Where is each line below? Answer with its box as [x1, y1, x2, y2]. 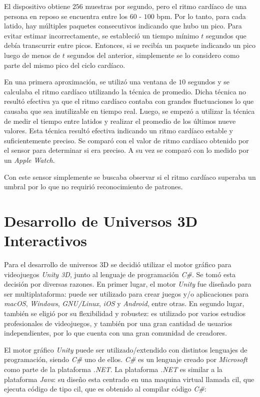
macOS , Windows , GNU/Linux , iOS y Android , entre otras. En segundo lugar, [4, 298, 244, 309]
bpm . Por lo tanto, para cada [156, 10, 246, 21]
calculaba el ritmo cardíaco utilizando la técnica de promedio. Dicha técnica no [4, 86, 246, 96]
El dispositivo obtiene [4, 1, 70, 11]
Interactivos [4, 230, 87, 251]
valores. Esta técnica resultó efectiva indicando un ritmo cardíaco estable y [4, 125, 233, 136]
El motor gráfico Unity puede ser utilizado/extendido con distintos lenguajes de [4, 344, 247, 355]
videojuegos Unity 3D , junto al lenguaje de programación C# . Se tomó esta [4, 269, 236, 279]
